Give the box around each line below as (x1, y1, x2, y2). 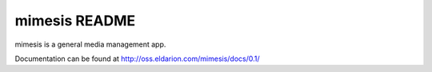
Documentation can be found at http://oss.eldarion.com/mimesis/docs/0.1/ (14, 54, 260, 63)
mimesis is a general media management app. (14, 40, 166, 49)
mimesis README (14, 12, 136, 29)
